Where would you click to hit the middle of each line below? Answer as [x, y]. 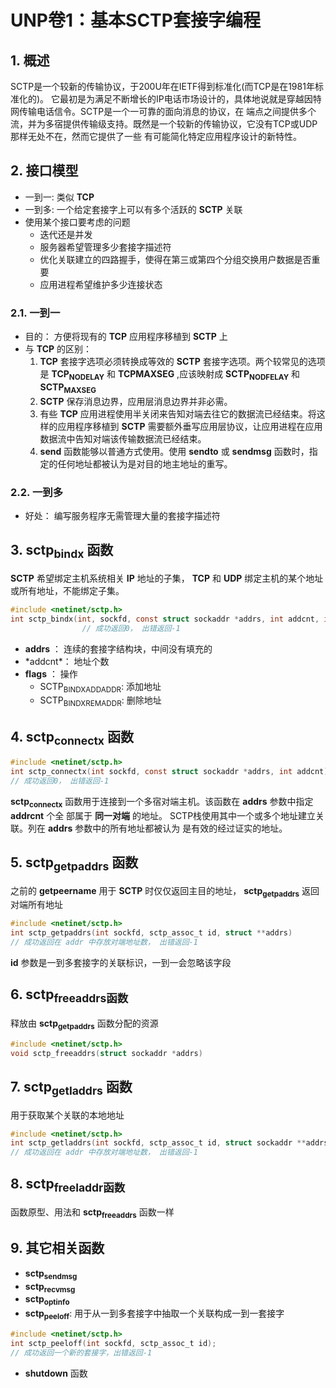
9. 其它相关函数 [57, 1248]
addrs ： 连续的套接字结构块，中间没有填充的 [118, 648]
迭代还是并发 [66, 234]
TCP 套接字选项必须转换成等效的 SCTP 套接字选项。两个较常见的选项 [182, 362]
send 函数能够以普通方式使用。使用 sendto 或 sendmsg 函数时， [174, 451]
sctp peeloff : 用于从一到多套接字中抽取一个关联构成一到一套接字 [154, 1314]
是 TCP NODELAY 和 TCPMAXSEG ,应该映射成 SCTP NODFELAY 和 [170, 375]
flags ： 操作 [51, 673]
